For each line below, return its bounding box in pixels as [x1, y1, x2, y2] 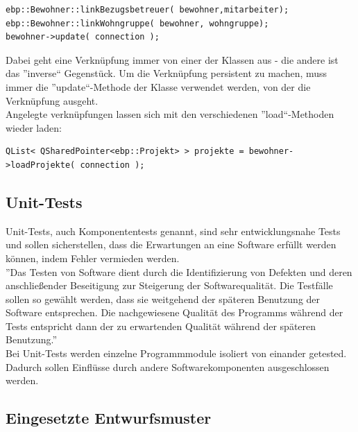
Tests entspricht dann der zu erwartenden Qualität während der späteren [6, 318, 316, 333]
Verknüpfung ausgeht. [6, 93, 99, 107]
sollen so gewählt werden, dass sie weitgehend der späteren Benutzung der [6, 291, 321, 306]
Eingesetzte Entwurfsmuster [6, 407, 212, 429]
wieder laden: [6, 120, 62, 135]
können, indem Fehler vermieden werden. [6, 250, 180, 265]
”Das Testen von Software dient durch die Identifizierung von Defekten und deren [6, 264, 352, 279]
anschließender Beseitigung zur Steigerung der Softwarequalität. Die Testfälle [6, 278, 333, 293]
